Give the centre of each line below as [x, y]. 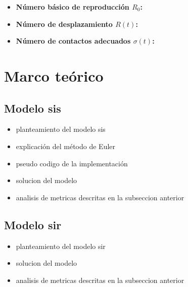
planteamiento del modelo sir [61, 246]
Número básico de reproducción [73, 7]
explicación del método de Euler [66, 146]
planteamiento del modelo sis [61, 129]
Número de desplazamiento [64, 24]
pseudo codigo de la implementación [72, 163]
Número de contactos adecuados [73, 41]
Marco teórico [54, 75]
